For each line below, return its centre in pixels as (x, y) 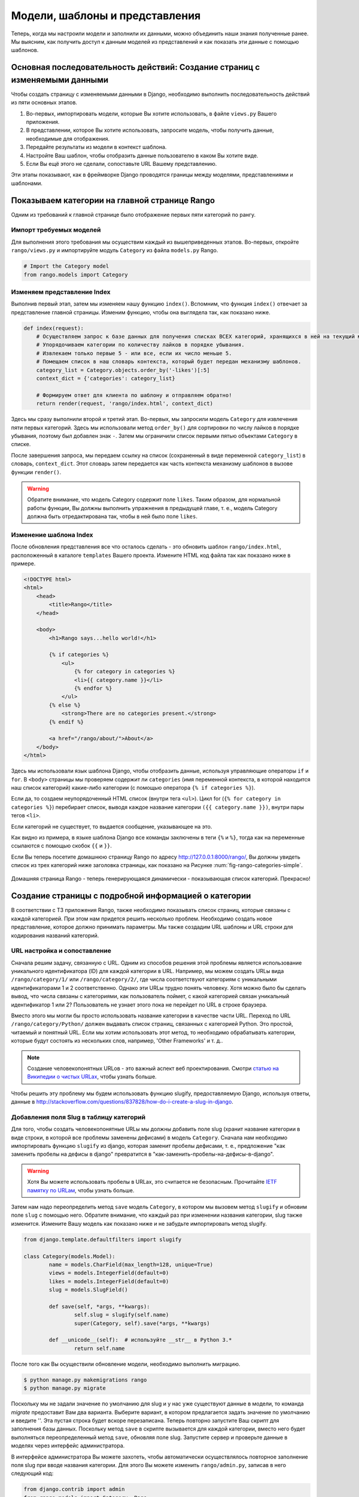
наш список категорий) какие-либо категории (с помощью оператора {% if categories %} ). (133, 787)
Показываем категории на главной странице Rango (113, 200)
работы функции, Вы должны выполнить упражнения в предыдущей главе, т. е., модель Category (152, 508)
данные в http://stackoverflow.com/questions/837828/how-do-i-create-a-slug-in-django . (122, 1102)
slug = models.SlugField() (88, 1290)
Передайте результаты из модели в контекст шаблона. (96, 147)
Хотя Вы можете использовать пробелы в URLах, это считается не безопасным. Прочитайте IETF (152, 1182)
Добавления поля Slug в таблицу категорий (78, 1117)
